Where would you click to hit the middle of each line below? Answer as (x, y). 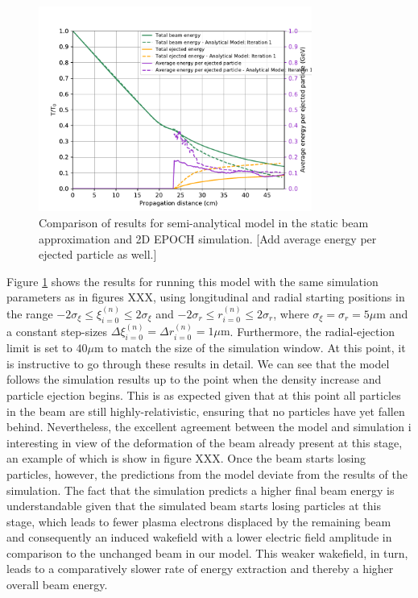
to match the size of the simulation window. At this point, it (257, 348)
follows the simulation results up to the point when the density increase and (194, 379)
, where (291, 313)
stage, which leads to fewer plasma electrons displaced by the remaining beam (199, 521)
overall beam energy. (57, 585)
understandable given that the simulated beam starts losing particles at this (194, 506)
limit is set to (39, 348)
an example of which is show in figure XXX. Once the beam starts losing (186, 458)
